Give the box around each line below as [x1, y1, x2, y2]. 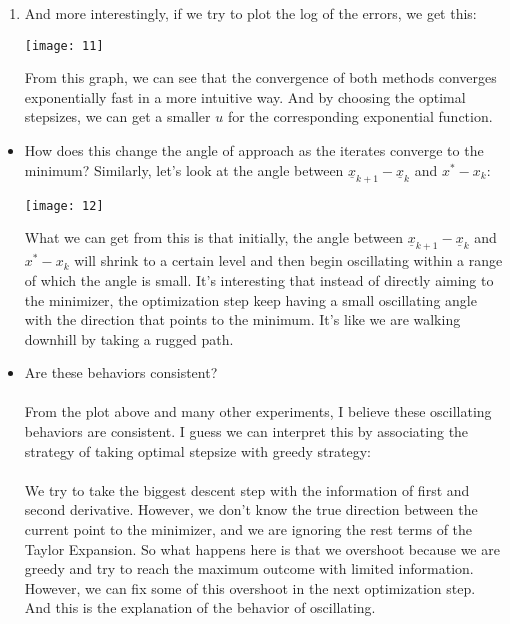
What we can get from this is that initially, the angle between [24, 227, 403, 248]
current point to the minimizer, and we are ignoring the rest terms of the [24, 519, 473, 540]
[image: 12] [24, 198, 104, 213]
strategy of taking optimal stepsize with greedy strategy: [24, 440, 371, 461]
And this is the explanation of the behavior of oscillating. [24, 597, 376, 618]
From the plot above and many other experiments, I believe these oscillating [24, 401, 492, 422]
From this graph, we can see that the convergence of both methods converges [24, 67, 497, 88]
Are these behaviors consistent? [24, 362, 218, 383]
